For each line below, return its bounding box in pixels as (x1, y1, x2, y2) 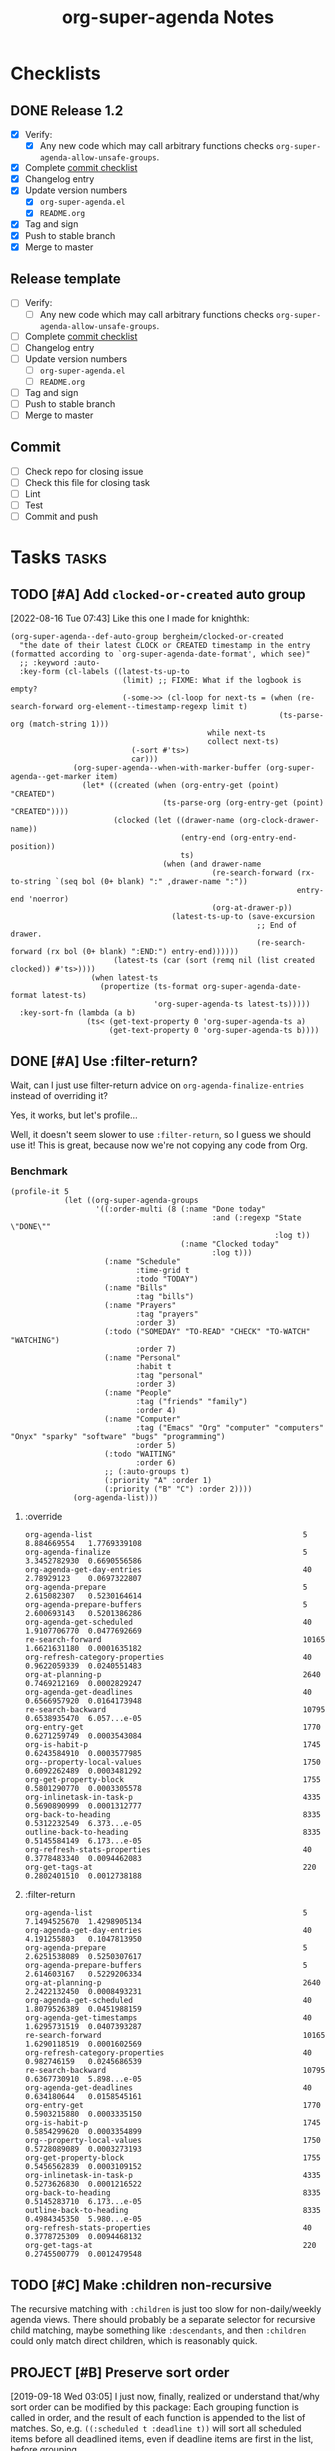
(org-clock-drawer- (238, 816, 320, 826)
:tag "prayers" (135, 1309, 199, 1320)
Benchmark (10, 1164, 68, 1178)
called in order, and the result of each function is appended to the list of (10, 2411, 306, 2423)
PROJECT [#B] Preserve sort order (10, 2364, 230, 2381)
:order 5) (135, 1441, 177, 1451)
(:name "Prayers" (104, 1301, 177, 1311)
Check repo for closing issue (24, 465, 144, 477)
